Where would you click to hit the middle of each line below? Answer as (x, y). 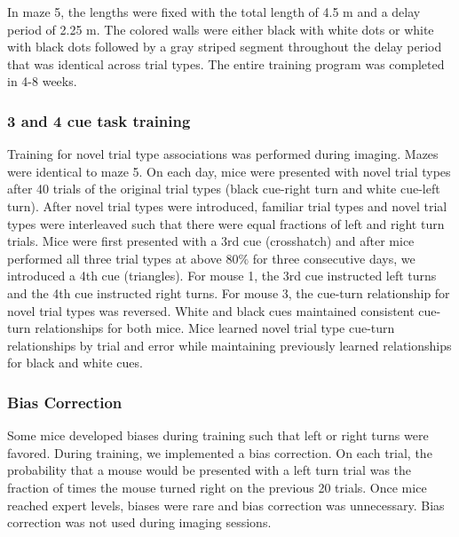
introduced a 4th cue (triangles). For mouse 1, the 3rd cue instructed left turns (222, 276)
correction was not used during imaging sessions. (139, 522)
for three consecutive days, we (334, 258)
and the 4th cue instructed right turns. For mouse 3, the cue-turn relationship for (229, 292)
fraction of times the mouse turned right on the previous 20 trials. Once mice (217, 487)
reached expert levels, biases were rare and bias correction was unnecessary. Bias (226, 505)
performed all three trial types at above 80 (123, 258)
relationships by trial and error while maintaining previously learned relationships (229, 345)
